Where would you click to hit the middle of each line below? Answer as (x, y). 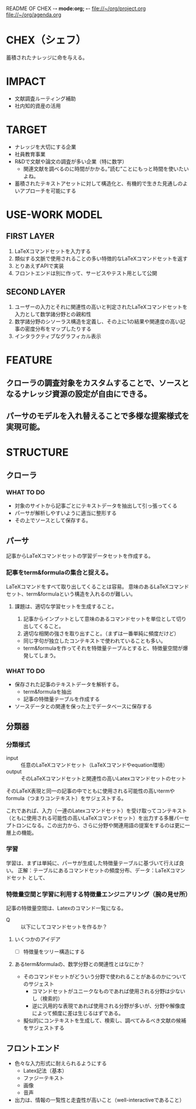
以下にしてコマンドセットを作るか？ (64, 927)
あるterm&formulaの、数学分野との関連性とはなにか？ (79, 964)
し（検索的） (47, 999)
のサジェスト (38, 984)
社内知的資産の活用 (38, 105)
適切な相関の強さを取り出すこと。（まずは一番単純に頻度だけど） (101, 633)
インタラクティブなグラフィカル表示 (58, 336)
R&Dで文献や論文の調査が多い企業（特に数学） (71, 161)
